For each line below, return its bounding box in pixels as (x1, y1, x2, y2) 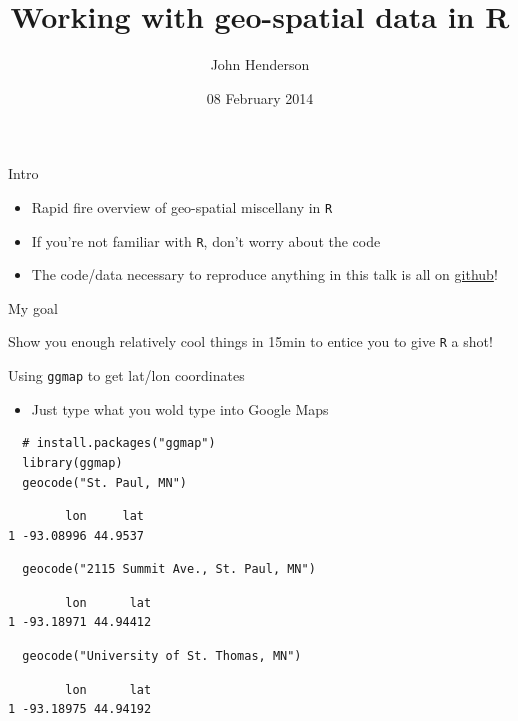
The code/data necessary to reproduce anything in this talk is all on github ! (31, 264, 498, 285)
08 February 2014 (206, 87, 314, 108)
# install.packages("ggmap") (22, 436, 216, 451)
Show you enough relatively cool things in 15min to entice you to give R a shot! (8, 331, 493, 352)
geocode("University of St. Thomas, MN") (22, 649, 302, 664)
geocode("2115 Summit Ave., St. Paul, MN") (22, 562, 316, 577)
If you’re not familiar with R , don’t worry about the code (31, 230, 381, 251)
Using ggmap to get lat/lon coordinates (8, 365, 245, 386)
